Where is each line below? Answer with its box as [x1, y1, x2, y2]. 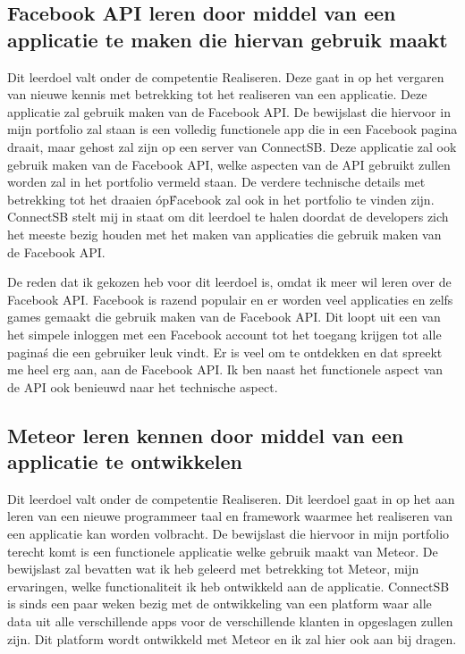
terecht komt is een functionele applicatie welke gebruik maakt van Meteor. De [7, 541, 438, 560]
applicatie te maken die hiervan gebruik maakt [7, 25, 448, 53]
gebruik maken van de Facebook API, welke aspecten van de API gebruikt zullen [7, 155, 451, 173]
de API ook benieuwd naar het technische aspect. [7, 377, 278, 396]
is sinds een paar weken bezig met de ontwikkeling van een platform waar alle [7, 594, 432, 613]
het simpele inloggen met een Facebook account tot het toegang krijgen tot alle [7, 324, 442, 343]
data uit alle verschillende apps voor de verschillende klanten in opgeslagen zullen [7, 612, 453, 631]
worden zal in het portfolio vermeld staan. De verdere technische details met [7, 172, 426, 191]
